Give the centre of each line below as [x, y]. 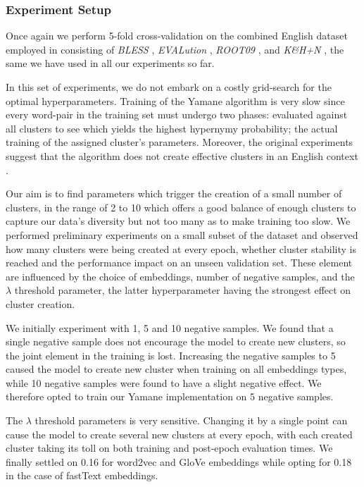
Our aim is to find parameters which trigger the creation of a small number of [174, 193]
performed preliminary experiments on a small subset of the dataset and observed [182, 234]
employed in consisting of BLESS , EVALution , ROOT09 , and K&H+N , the [175, 49]
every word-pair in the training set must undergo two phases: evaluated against [177, 115]
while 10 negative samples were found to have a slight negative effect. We [164, 382]
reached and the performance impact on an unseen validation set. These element [179, 263]
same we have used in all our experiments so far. [110, 63]
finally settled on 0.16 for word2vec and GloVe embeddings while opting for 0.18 [179, 461]
